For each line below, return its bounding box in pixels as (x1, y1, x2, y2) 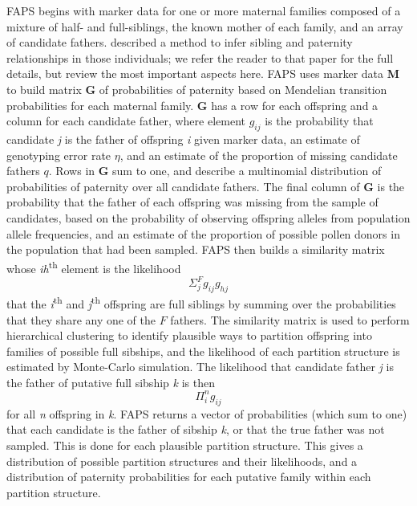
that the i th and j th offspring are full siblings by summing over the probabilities (6, 293, 396, 312)
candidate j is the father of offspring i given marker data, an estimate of (6, 130, 360, 147)
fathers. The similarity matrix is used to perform (170, 311, 410, 328)
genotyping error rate (6, 146, 111, 163)
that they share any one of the (6, 311, 156, 328)
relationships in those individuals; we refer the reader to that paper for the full (6, 49, 394, 66)
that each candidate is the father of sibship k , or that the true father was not (6, 421, 385, 438)
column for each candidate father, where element (6, 112, 245, 129)
